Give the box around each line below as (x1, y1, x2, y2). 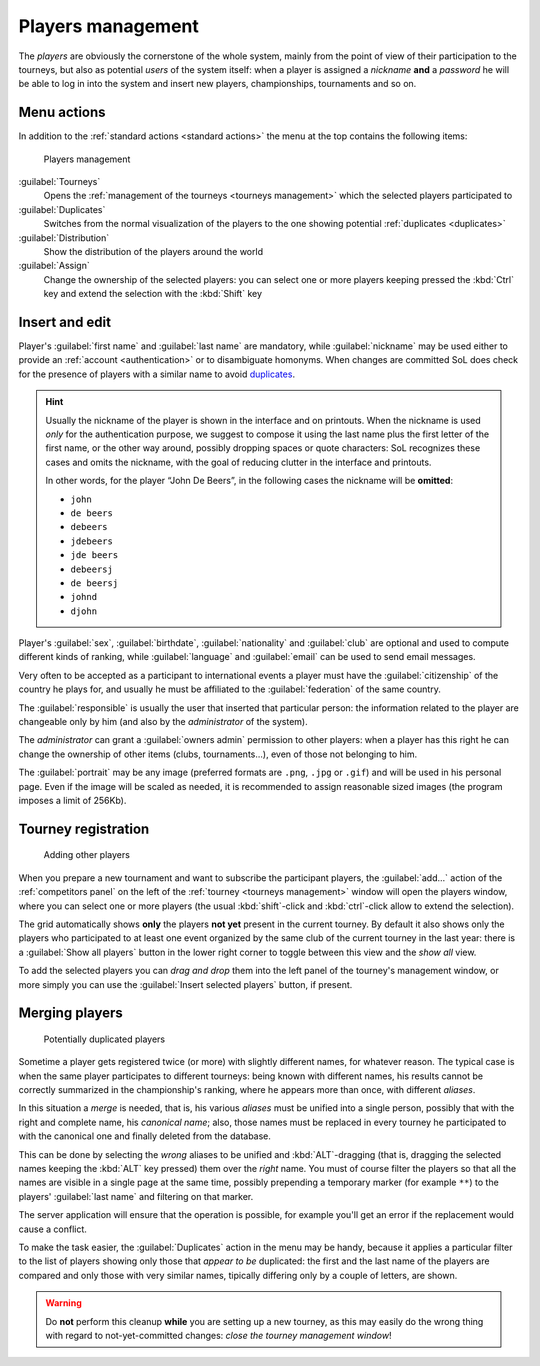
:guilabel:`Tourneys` (18, 176, 101, 188)
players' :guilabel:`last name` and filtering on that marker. (18, 1190, 254, 1202)
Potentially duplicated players (43, 1033, 165, 1045)
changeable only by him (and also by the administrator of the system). (18, 716, 309, 728)
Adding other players (43, 849, 130, 861)
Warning (45, 1297, 82, 1309)
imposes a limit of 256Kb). (18, 794, 127, 806)
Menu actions (18, 104, 106, 121)
